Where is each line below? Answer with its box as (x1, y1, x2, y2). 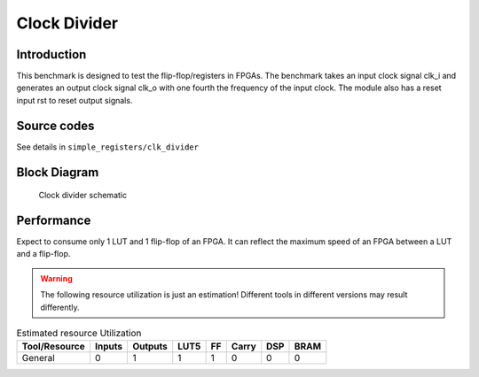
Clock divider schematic (38, 190, 128, 201)
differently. (40, 302, 80, 312)
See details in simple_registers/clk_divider (16, 142, 200, 152)
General (21, 352, 55, 365)
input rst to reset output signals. (16, 95, 133, 105)
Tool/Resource (21, 341, 85, 353)
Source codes (16, 118, 95, 133)
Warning (40, 273, 73, 283)
